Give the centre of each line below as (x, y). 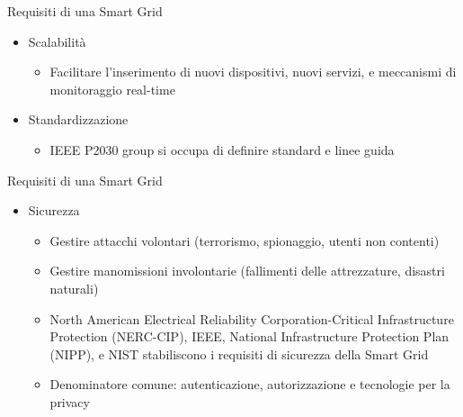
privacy (70, 401)
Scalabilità (57, 41)
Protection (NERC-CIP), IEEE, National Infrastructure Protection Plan (249, 336)
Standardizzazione (78, 119)
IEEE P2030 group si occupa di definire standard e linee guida (222, 149)
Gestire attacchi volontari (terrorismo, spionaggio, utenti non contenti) (245, 240)
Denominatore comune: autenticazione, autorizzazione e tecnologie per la (250, 384)
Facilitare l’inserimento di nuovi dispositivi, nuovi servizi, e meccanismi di (253, 72)
